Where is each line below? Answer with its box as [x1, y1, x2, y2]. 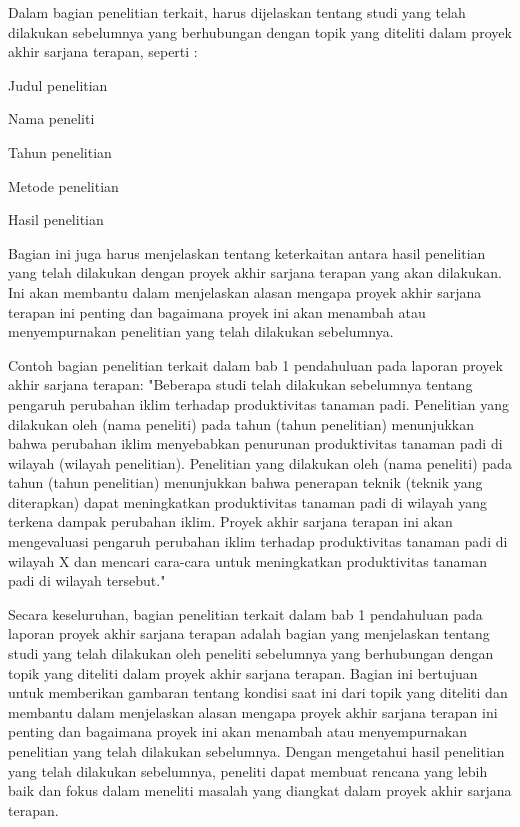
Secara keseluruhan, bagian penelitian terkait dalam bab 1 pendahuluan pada [8, 603, 483, 624]
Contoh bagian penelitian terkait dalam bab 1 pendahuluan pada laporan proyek [8, 354, 503, 375]
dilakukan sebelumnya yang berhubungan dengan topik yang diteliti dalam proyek [8, 21, 512, 42]
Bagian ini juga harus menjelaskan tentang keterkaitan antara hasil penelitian [8, 242, 486, 263]
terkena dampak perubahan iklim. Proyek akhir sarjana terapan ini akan [8, 511, 453, 532]
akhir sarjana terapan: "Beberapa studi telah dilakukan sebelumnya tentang [8, 374, 473, 395]
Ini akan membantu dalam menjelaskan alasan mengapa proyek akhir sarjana [8, 281, 482, 302]
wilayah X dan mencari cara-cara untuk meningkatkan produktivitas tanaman [8, 550, 488, 571]
